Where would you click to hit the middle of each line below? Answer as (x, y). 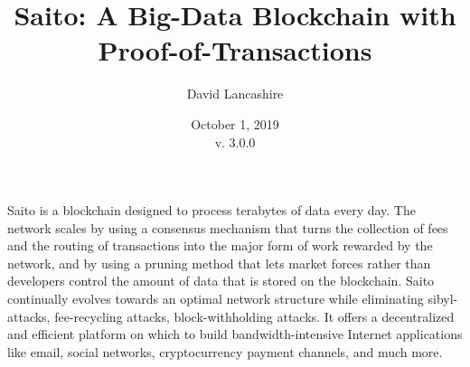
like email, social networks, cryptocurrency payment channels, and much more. (225, 351)
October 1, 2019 (235, 123)
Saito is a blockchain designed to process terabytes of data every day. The (211, 210)
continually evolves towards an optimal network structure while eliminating (216, 299)
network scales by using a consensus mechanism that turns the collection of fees (228, 227)
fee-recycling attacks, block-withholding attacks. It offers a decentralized (254, 316)
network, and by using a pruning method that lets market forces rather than (219, 263)
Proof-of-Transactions (235, 50)
